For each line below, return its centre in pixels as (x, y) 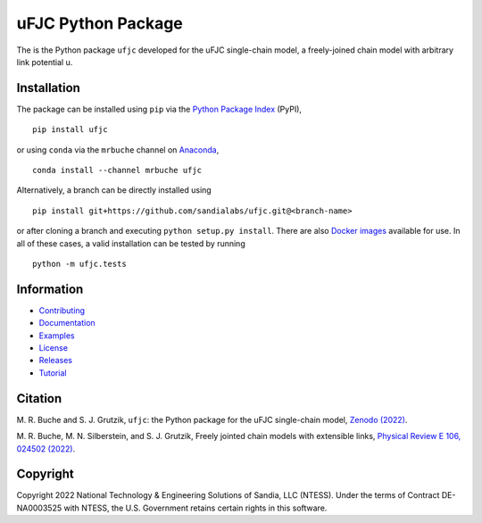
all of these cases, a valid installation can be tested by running (131, 243)
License (54, 348)
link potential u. (45, 62)
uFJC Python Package (100, 23)
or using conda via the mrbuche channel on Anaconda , (118, 149)
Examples (57, 336)
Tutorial (53, 373)
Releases (56, 361)
